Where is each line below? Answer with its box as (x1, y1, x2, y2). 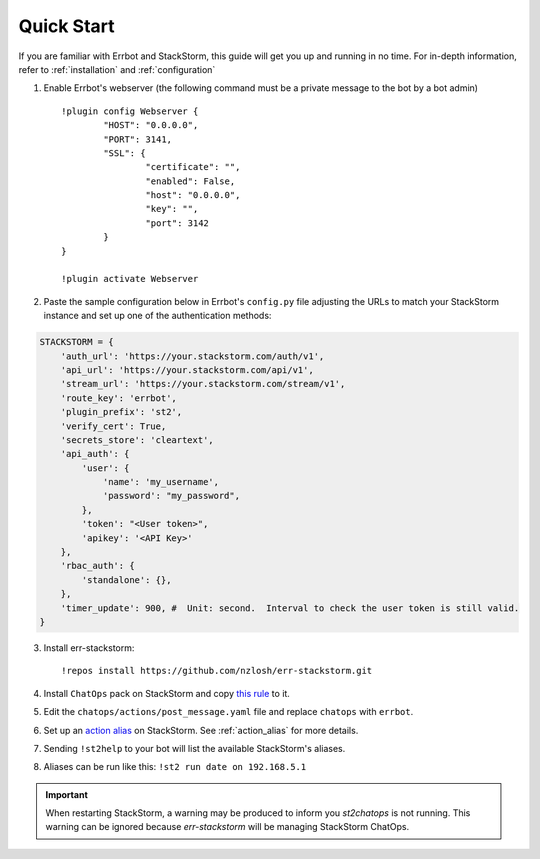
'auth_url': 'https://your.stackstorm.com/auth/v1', (60, 350, 325, 362)
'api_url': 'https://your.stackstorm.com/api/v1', (60, 364, 314, 375)
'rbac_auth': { (60, 560, 135, 572)
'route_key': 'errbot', (60, 392, 177, 404)
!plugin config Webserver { (61, 105, 199, 117)
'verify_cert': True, (60, 420, 167, 432)
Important (45, 788, 89, 800)
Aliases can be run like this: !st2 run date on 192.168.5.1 (43, 761, 307, 773)
